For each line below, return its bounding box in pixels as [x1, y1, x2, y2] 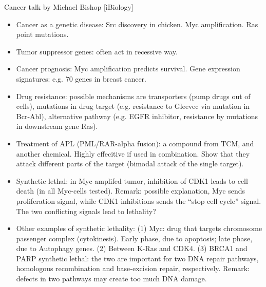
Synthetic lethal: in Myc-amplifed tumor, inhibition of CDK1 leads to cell [16, 175, 248, 186]
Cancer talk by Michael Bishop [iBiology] [4, 2, 134, 12]
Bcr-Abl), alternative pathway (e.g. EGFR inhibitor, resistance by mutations [16, 110, 258, 121]
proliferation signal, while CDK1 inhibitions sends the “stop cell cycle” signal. [16, 195, 261, 206]
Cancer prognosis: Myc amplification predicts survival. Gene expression [16, 63, 240, 74]
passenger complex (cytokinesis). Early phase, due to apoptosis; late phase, [16, 233, 253, 243]
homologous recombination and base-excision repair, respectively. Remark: [16, 263, 250, 274]
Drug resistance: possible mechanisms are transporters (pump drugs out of [16, 90, 251, 101]
